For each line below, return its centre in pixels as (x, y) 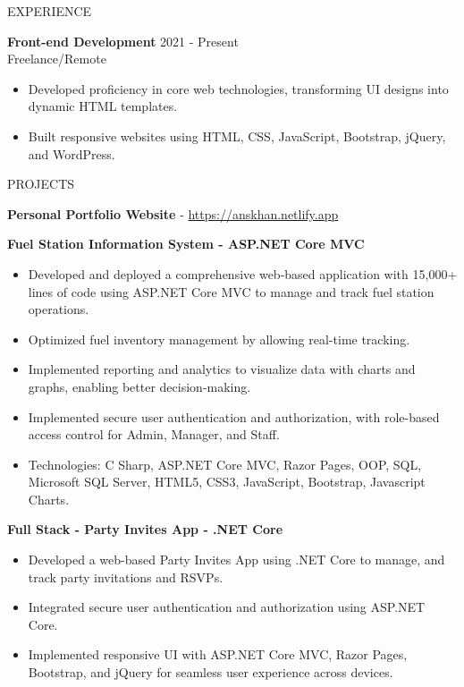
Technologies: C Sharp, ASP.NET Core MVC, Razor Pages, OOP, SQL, (225, 464)
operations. (59, 309)
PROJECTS (41, 184)
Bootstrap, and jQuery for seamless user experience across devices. (211, 672)
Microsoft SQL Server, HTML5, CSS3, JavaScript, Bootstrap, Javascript (227, 482)
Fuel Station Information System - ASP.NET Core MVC (186, 244)
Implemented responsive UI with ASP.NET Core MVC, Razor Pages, (218, 654)
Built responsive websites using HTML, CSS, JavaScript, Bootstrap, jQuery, (237, 136)
